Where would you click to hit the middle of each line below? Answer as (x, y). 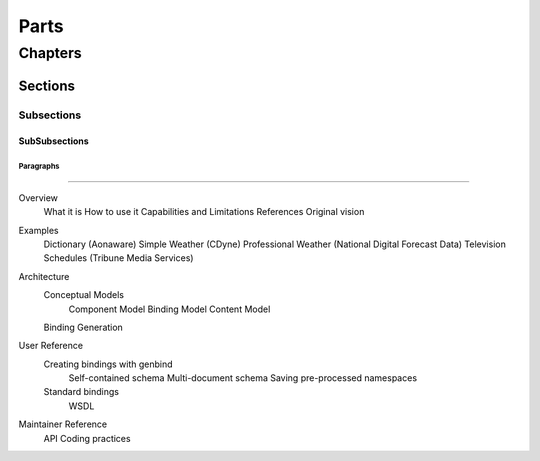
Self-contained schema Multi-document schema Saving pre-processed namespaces (243, 378)
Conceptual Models (84, 295)
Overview (38, 197)
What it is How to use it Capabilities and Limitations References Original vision (204, 212)
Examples (38, 230)
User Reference (51, 346)
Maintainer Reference (63, 424)
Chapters (50, 53)
